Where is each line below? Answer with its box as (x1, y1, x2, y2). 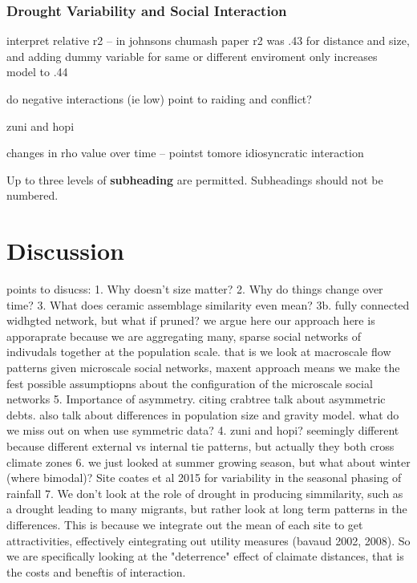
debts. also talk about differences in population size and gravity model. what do (6, 406, 399, 423)
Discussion (6, 234, 124, 267)
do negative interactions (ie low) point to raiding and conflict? (6, 91, 312, 107)
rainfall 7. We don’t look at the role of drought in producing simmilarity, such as (6, 484, 403, 501)
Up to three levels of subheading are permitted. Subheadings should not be (6, 171, 383, 188)
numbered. (6, 187, 59, 204)
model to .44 (6, 63, 68, 80)
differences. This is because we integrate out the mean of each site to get (6, 516, 363, 532)
